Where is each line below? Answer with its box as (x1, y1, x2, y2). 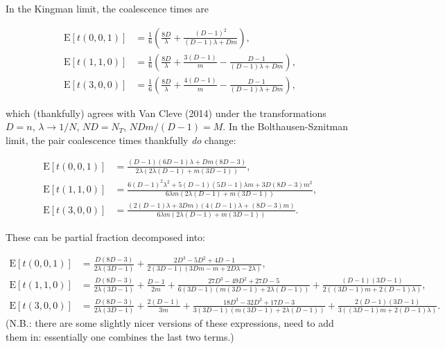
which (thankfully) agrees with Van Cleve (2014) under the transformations (6, 105, 326, 120)
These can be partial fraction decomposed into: (6, 230, 206, 244)
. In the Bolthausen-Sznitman (222, 119, 349, 134)
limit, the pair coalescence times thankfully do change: (6, 132, 236, 147)
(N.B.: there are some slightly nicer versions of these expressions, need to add (6, 316, 334, 330)
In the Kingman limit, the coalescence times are (6, 1, 209, 15)
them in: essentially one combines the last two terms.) (6, 329, 234, 343)
